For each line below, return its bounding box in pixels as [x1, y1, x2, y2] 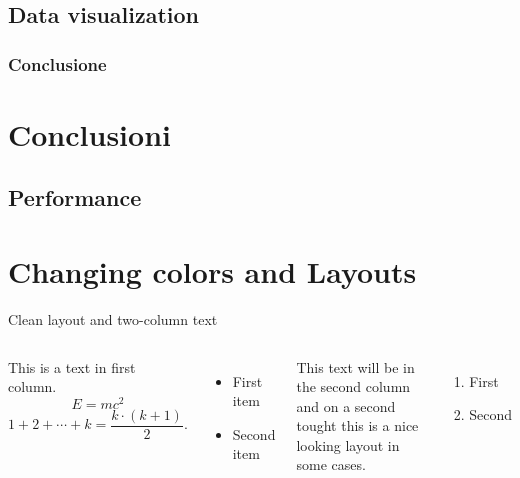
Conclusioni [8, 113, 171, 154]
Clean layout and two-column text [8, 308, 218, 329]
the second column [296, 376, 411, 397]
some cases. [296, 454, 366, 475]
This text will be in [296, 356, 415, 377]
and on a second [296, 395, 396, 416]
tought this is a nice [296, 415, 419, 436]
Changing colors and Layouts [8, 250, 417, 291]
